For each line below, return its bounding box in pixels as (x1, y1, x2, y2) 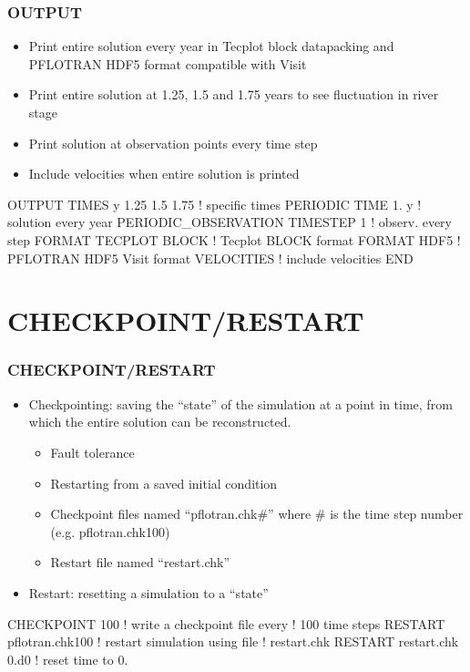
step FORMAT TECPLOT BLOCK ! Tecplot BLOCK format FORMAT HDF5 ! (7, 230, 461, 249)
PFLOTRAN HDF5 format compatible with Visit (28, 54, 307, 73)
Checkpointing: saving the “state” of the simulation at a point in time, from (28, 394, 453, 413)
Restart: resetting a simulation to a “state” (28, 583, 269, 602)
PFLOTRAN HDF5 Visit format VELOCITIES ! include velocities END (7, 248, 414, 267)
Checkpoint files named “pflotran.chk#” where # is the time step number (50, 504, 464, 523)
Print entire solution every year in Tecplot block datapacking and (28, 36, 394, 56)
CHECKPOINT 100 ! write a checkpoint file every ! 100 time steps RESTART (7, 614, 445, 633)
